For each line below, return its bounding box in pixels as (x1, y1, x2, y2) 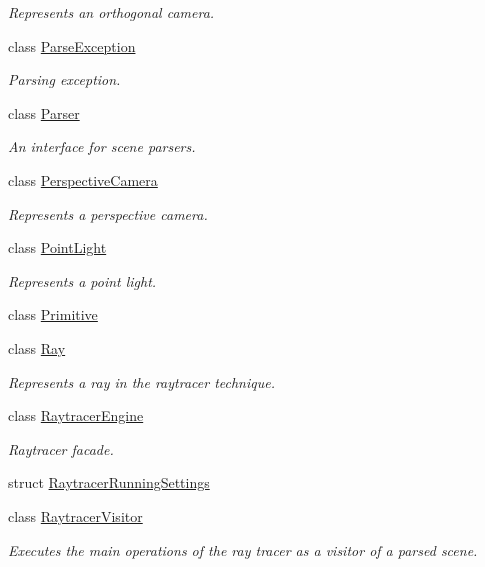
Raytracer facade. (8, 438, 114, 459)
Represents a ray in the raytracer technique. (8, 371, 275, 392)
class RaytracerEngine (8, 405, 144, 426)
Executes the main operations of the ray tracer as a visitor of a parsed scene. (8, 539, 478, 560)
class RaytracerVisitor (8, 505, 143, 526)
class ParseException (8, 35, 136, 56)
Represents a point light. (8, 270, 157, 291)
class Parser (8, 102, 80, 123)
